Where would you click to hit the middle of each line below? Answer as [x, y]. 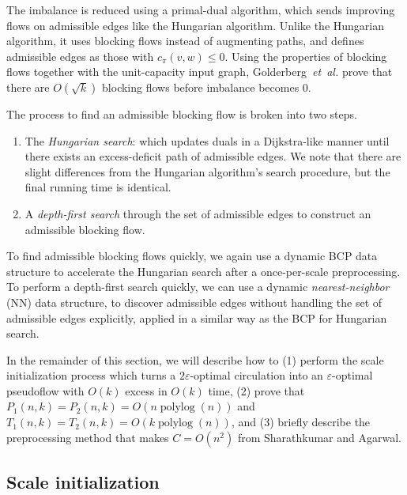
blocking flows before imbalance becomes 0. [207, 87]
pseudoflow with [45, 390]
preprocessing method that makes [88, 437]
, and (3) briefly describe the [301, 422]
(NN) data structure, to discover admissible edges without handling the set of [194, 302]
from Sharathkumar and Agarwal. [319, 437]
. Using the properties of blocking [306, 56]
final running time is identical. [98, 187]
